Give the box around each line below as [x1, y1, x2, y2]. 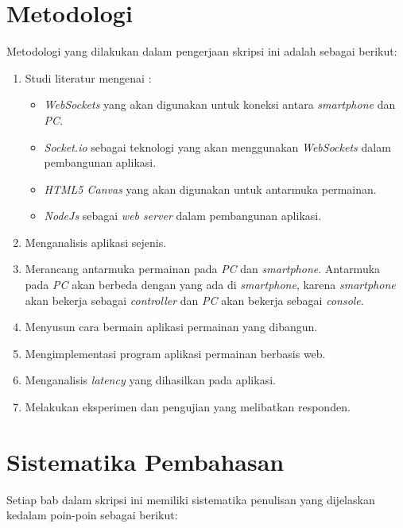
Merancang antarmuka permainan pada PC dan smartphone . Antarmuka [25, 260, 381, 277]
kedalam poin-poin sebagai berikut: [6, 507, 178, 523]
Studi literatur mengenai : [25, 69, 152, 86]
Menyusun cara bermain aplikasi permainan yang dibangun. [25, 318, 318, 335]
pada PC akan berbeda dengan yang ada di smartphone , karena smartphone [25, 276, 396, 293]
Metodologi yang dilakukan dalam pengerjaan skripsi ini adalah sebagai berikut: [6, 43, 397, 60]
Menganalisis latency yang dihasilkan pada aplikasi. [25, 372, 276, 388]
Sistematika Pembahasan [6, 445, 285, 477]
